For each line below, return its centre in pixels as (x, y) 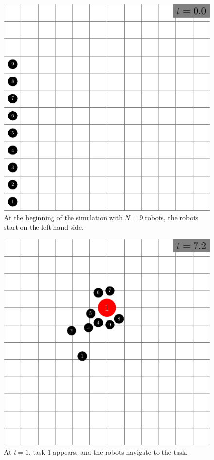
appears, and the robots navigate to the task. (120, 452)
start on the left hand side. (44, 227)
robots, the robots (172, 217)
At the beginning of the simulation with (63, 217)
